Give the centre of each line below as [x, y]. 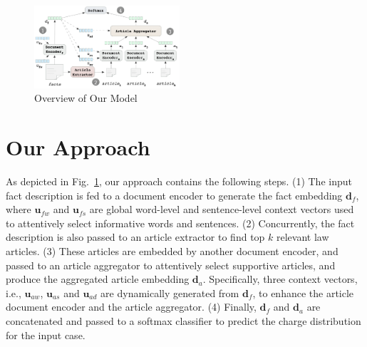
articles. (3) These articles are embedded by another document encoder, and [172, 251]
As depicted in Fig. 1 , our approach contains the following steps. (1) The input [179, 181]
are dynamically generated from [170, 292]
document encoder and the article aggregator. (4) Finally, [131, 307]
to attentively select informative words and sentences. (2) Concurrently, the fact [180, 223]
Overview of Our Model [86, 98]
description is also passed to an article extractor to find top [135, 237]
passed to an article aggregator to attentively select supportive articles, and [171, 265]
